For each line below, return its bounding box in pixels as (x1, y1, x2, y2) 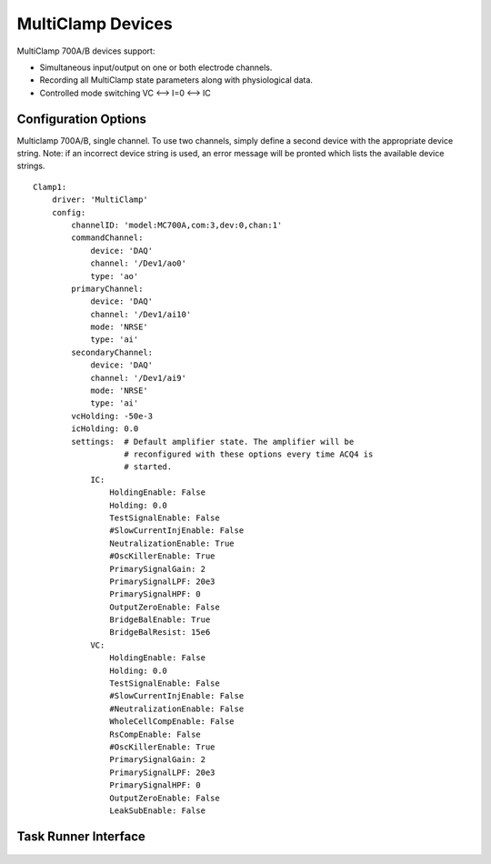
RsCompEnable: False (109, 728, 202, 739)
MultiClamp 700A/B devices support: (16, 45, 155, 56)
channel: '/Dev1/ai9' (90, 373, 186, 383)
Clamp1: (33, 182, 67, 192)
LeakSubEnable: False (109, 805, 206, 816)
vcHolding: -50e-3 (71, 410, 154, 421)
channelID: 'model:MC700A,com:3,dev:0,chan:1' (71, 219, 283, 230)
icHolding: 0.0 (71, 424, 139, 434)
